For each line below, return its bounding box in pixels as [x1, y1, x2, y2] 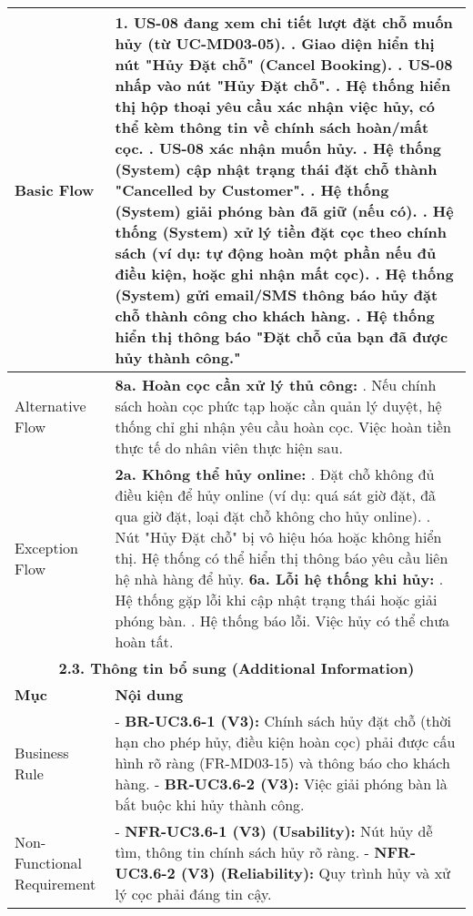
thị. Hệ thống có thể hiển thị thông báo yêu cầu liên [115, 547, 448, 568]
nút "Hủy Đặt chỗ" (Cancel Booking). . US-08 [115, 54, 453, 75]
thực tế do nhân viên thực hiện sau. [115, 437, 343, 458]
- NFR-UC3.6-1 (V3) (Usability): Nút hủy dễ [115, 820, 433, 841]
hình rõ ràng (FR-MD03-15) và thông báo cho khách [115, 752, 450, 773]
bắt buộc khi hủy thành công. [115, 794, 305, 815]
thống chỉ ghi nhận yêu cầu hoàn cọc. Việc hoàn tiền [115, 416, 451, 437]
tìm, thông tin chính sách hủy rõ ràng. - [115, 841, 369, 862]
